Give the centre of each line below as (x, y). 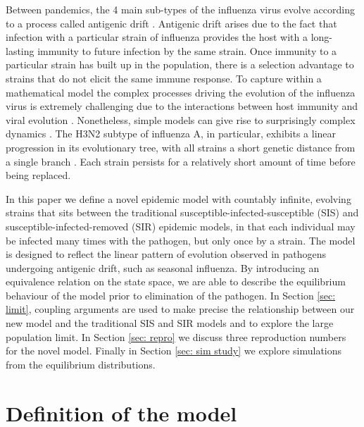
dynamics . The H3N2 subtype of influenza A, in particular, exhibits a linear (171, 134)
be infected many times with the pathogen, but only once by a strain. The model (181, 240)
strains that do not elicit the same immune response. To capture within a (164, 78)
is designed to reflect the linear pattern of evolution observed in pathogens (166, 254)
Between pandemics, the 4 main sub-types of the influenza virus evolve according (180, 9)
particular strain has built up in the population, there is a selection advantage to (180, 64)
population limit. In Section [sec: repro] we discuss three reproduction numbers (176, 336)
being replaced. (38, 175)
